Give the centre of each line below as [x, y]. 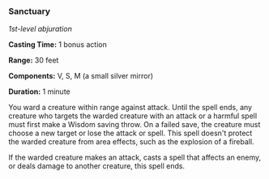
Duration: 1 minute [39, 92]
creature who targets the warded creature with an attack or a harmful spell [133, 116]
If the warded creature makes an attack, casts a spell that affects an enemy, [135, 158]
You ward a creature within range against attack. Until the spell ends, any [130, 108]
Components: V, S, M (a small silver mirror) [81, 76]
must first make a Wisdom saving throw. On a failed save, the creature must [134, 125]
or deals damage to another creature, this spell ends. [96, 166]
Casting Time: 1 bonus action [58, 45]
